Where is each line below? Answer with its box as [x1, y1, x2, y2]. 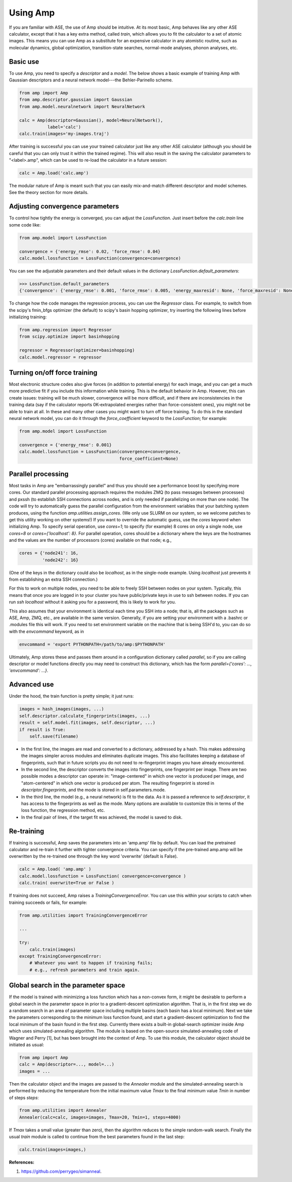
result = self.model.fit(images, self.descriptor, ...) [19, 720, 156, 725]
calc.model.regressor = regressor [19, 354, 102, 360]
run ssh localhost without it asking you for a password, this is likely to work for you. [9, 599, 176, 605]
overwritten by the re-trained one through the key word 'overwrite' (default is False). [9, 853, 178, 859]
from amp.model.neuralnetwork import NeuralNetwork [19, 104, 146, 109]
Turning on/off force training [9, 368, 97, 377]
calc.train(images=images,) [19, 1147, 86, 1152]
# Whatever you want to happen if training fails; [29, 960, 153, 966]
